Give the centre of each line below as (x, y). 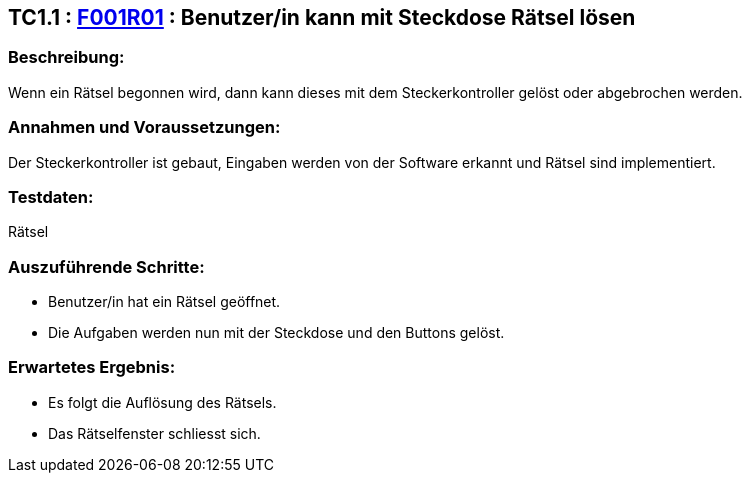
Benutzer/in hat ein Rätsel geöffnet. (164, 302)
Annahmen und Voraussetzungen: (144, 127)
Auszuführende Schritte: (106, 266)
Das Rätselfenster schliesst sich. (154, 433)
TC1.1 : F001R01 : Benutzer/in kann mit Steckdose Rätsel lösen (322, 17)
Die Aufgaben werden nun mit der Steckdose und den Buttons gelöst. (276, 333)
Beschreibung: (66, 57)
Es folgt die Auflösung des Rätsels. (162, 402)
